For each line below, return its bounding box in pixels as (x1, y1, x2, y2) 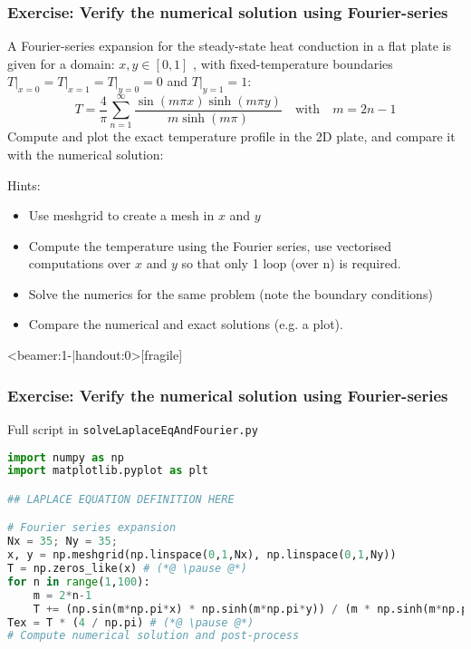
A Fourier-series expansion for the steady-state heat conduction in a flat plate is (7, 36, 452, 55)
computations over (28, 254, 131, 273)
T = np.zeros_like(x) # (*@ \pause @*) (7, 562, 247, 576)
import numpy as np (7, 450, 124, 464)
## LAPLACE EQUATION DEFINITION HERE (7, 492, 235, 506)
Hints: (7, 175, 41, 194)
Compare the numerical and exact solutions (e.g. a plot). (28, 315, 343, 334)
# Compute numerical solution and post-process (7, 629, 300, 643)
